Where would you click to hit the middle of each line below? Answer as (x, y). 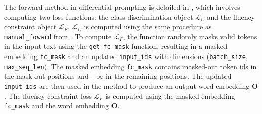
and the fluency (231, 16)
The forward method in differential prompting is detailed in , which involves (122, 7)
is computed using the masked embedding (170, 96)
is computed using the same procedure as (148, 26)
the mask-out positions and (46, 76)
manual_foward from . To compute (58, 36)
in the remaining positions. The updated (169, 76)
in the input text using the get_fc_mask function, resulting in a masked (116, 46)
